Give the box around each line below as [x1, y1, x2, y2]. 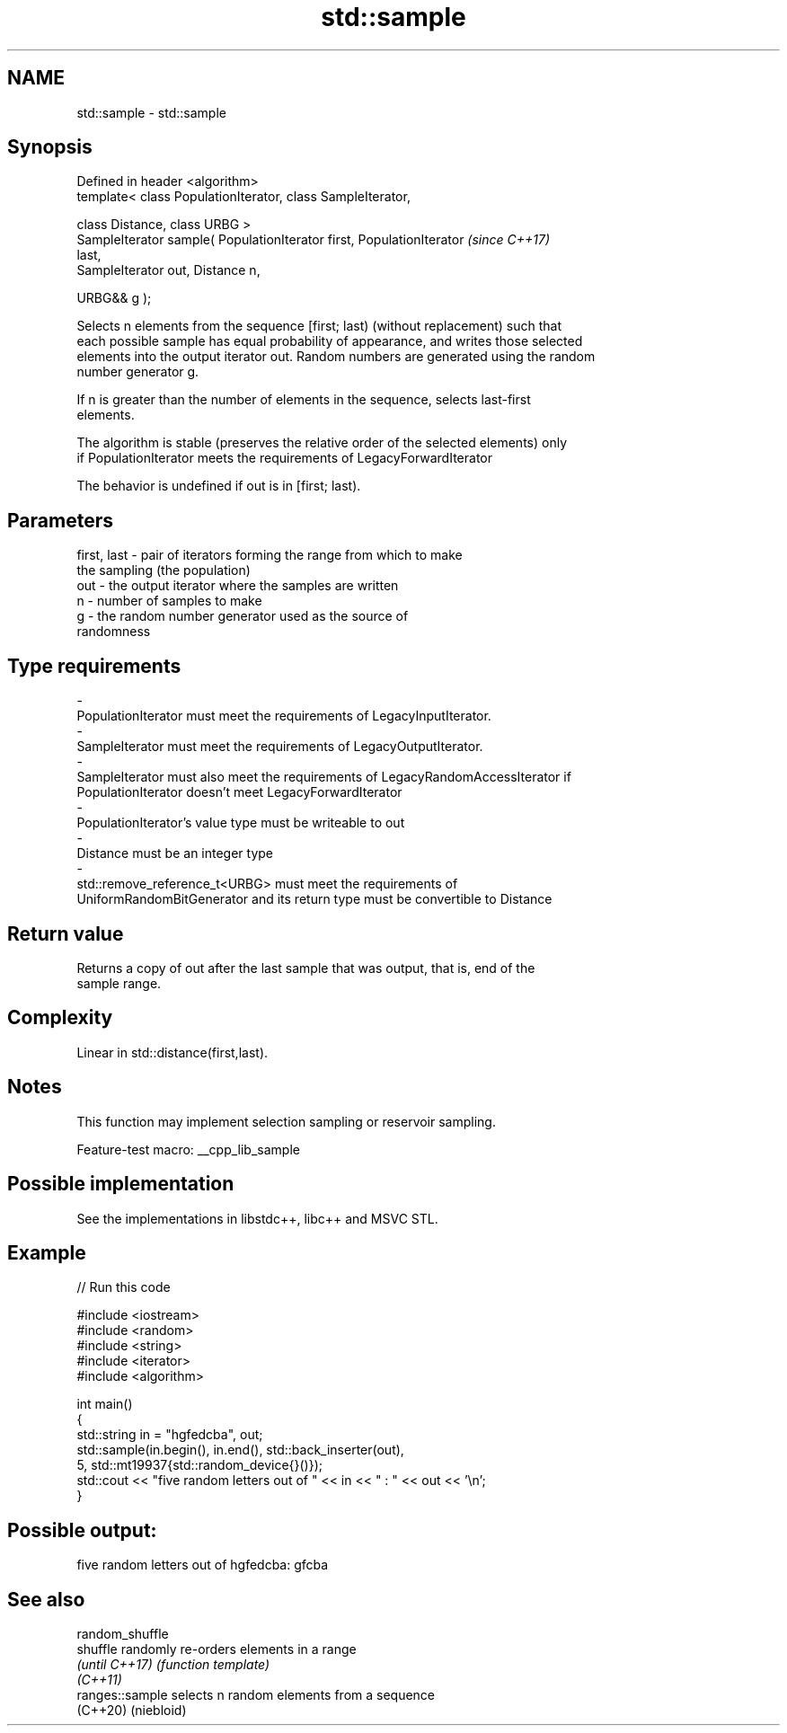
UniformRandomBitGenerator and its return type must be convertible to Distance [76, 891, 553, 907]
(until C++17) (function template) [76, 1657, 270, 1673]
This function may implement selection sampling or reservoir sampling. [76, 1113, 496, 1129]
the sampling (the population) [76, 562, 251, 579]
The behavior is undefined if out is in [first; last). [76, 478, 361, 494]
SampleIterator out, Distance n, [76, 262, 261, 279]
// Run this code [76, 1279, 171, 1295]
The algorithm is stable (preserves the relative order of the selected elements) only [76, 435, 568, 451]
